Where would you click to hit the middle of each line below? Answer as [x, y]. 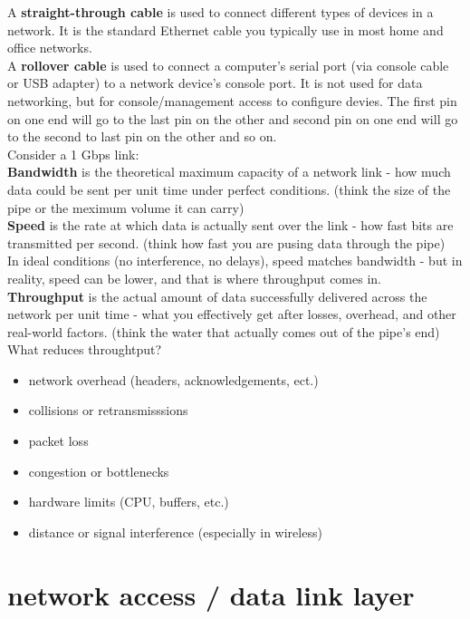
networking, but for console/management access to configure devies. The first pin [232, 100]
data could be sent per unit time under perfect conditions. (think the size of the [229, 189]
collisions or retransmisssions [108, 410]
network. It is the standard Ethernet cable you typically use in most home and [225, 29]
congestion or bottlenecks [99, 471]
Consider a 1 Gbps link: [73, 154]
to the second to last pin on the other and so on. [142, 136]
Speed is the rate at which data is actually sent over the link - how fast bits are [230, 225]
